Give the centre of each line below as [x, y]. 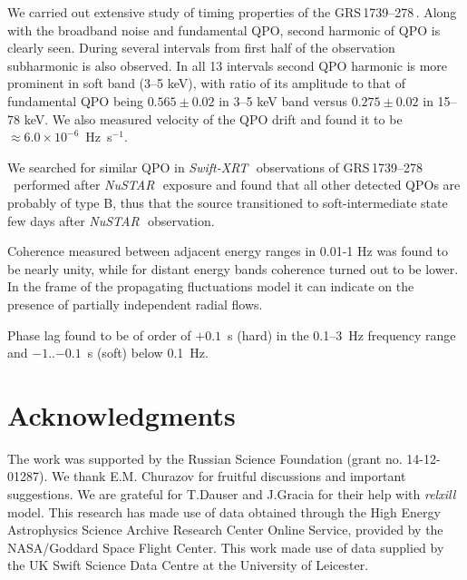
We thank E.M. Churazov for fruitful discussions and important [229, 476]
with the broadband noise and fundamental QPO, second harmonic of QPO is [224, 29]
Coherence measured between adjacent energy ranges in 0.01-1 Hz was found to [228, 251]
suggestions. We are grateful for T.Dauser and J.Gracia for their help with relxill [232, 494]
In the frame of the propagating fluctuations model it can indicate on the [211, 286]
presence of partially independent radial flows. [135, 304]
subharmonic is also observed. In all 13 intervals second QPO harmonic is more [228, 65]
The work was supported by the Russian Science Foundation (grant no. [205, 458]
